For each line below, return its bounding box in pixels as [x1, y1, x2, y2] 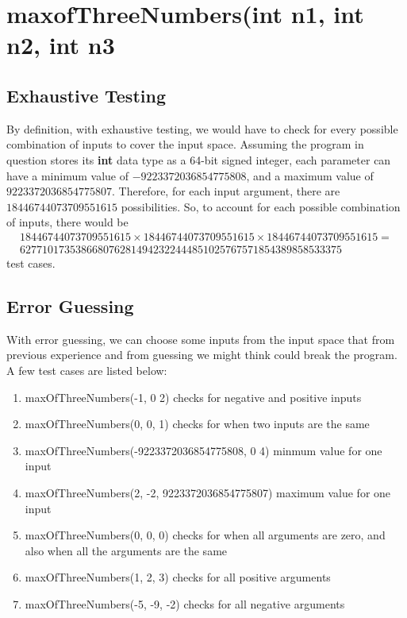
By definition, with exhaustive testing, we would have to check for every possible [6, 120, 398, 137]
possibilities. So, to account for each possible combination [121, 198, 401, 214]
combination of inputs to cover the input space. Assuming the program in [6, 136, 364, 153]
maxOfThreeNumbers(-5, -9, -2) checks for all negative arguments [25, 595, 345, 612]
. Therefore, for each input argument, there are [112, 183, 340, 199]
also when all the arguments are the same [25, 542, 228, 558]
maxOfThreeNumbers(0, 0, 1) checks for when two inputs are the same [25, 415, 370, 432]
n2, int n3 [6, 29, 115, 61]
